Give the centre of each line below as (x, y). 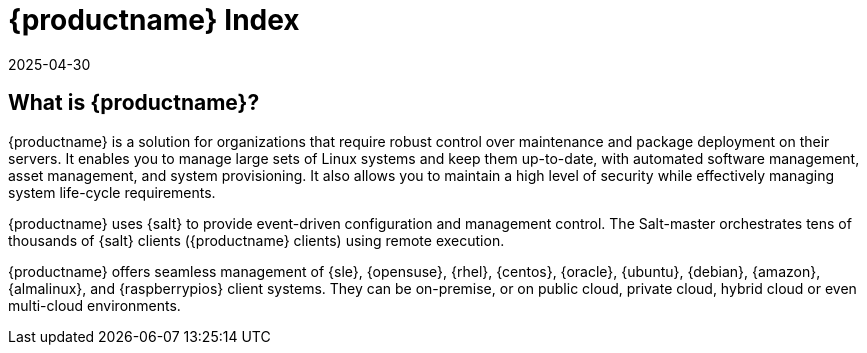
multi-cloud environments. (94, 305)
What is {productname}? (134, 103)
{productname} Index (154, 20)
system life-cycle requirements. (112, 192)
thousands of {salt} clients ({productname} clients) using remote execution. (256, 240)
